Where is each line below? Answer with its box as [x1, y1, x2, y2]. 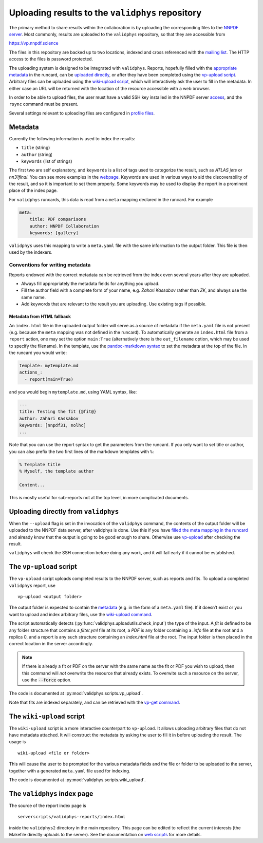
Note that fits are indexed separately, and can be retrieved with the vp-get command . [9, 699, 180, 705]
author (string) [21, 151, 53, 157]
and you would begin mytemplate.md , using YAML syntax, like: [9, 389, 137, 394]
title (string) [21, 145, 50, 150]
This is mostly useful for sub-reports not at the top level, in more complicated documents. [9, 494, 189, 500]
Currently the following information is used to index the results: [9, 135, 135, 141]
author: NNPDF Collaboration [29, 223, 99, 229]
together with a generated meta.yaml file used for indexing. [9, 768, 131, 774]
